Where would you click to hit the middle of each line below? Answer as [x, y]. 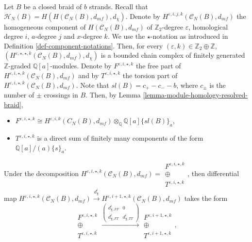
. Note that [92, 85]
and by [89, 75]
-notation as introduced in [189, 36]
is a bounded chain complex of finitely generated [173, 55]
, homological [208, 26]
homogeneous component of [45, 26]
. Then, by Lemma [113, 95]
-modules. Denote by [81, 66]
